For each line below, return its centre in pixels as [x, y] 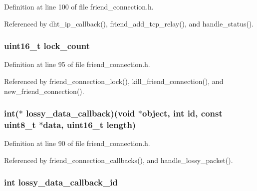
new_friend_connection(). [44, 91]
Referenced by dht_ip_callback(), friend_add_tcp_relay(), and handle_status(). [129, 23]
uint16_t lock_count [47, 46]
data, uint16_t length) [90, 125]
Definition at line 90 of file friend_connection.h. [77, 143]
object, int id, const [182, 113]
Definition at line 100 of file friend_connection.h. [79, 6]
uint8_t [20, 125]
